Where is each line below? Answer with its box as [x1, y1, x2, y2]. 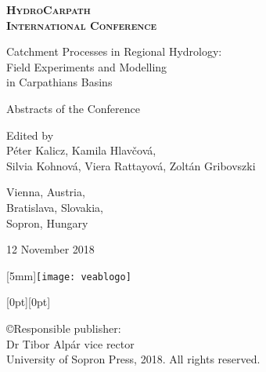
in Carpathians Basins [6, 74, 113, 90]
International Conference [6, 16, 157, 33]
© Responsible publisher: [6, 319, 121, 336]
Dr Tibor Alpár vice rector [6, 335, 135, 352]
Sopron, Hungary [6, 214, 88, 231]
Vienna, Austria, [6, 184, 85, 200]
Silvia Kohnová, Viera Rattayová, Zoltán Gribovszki [6, 157, 256, 173]
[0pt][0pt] [6, 294, 51, 310]
